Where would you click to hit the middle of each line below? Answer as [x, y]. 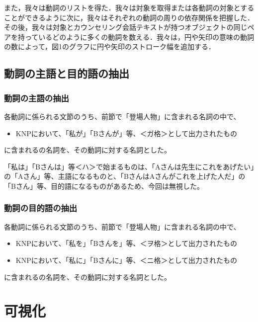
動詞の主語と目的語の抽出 [67, 73]
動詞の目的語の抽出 [41, 208]
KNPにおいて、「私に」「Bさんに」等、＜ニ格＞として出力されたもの [127, 260]
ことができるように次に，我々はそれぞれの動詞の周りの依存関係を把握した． [129, 17]
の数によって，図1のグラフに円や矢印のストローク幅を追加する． [110, 46]
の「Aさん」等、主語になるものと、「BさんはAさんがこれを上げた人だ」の [125, 176]
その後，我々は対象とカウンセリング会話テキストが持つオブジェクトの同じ [126, 27]
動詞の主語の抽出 [37, 98]
